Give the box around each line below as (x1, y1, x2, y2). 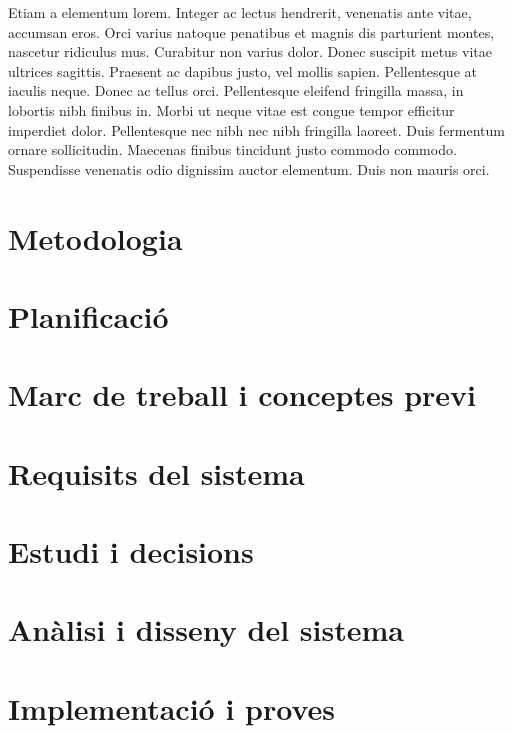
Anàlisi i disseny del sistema (8, 609, 404, 650)
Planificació (8, 295, 169, 336)
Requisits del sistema (8, 452, 305, 493)
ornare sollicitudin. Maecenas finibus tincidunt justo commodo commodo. (8, 139, 457, 160)
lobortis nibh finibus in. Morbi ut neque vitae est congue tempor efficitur (8, 99, 455, 120)
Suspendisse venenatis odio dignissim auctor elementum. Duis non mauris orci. (8, 158, 490, 179)
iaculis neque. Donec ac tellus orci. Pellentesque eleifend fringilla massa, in (8, 80, 464, 101)
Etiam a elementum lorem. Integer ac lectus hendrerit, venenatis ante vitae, (8, 2, 472, 22)
